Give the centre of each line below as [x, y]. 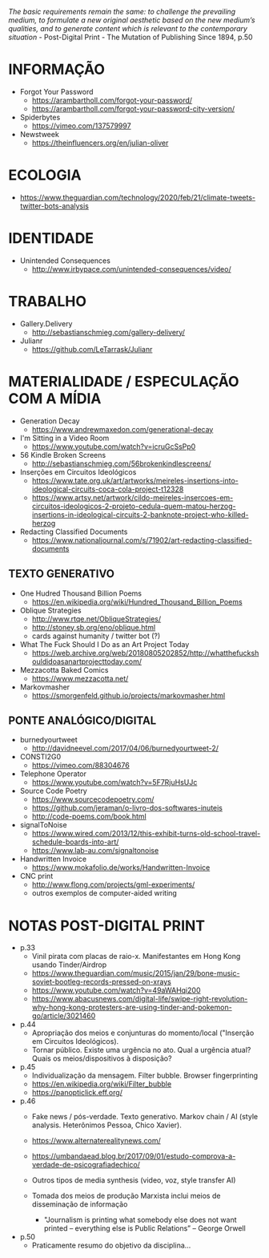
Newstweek [40, 134]
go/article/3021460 [64, 1016]
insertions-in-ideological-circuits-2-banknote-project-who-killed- [140, 514]
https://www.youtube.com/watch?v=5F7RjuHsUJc [114, 783]
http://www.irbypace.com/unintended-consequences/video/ [131, 269]
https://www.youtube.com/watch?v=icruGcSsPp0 [114, 446]
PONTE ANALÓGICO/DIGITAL [82, 720]
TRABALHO [47, 301]
